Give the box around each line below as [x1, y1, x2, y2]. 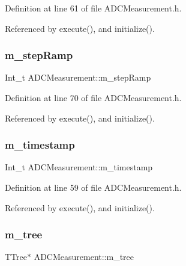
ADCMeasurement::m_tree [34, 250, 134, 263]
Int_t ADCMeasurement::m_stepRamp [5, 71, 151, 84]
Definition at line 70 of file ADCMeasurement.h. [5, 91, 182, 104]
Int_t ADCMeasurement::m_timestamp [5, 161, 153, 173]
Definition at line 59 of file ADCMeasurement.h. [5, 181, 182, 193]
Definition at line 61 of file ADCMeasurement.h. [5, 2, 182, 14]
